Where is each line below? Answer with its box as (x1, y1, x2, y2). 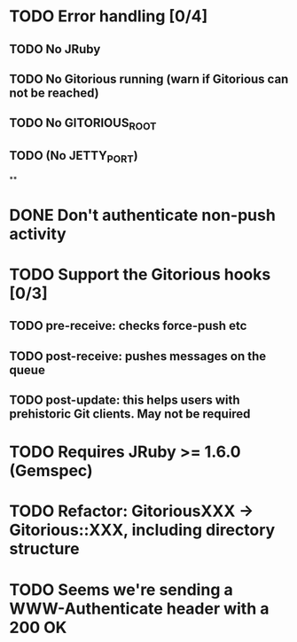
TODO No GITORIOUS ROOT (9, 115, 157, 133)
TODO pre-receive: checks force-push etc (9, 318, 247, 333)
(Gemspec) (9, 461, 93, 481)
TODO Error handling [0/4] (9, 6, 208, 27)
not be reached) (9, 85, 99, 100)
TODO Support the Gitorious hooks (9, 264, 271, 285)
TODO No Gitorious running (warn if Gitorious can (9, 71, 289, 86)
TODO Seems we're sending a (9, 579, 233, 599)
